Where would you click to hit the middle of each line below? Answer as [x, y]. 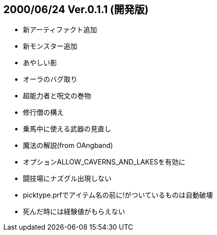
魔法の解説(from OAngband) [68, 145]
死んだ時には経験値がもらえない [74, 212]
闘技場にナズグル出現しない [67, 179]
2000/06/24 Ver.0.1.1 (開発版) [76, 9]
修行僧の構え [43, 112]
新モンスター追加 [50, 46]
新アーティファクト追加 [60, 30]
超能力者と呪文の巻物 [57, 96]
